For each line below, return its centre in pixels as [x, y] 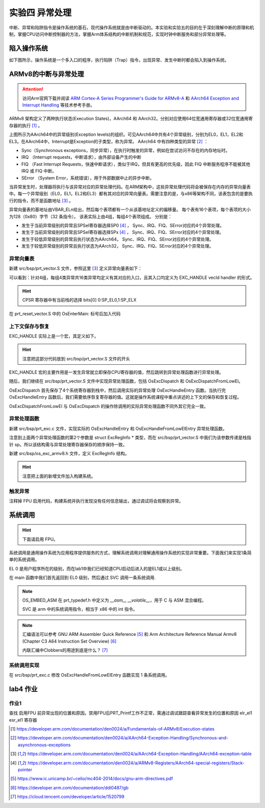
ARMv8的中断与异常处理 [47, 74]
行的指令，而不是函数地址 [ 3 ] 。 [41, 201]
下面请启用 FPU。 [40, 539]
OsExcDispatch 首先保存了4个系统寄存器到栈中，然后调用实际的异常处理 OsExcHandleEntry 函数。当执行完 [117, 390]
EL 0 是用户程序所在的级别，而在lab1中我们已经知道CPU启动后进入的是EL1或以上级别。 [97, 568]
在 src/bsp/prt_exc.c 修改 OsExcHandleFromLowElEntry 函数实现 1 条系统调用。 [89, 675]
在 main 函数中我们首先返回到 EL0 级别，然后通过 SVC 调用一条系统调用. [82, 578]
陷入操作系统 [28, 48]
